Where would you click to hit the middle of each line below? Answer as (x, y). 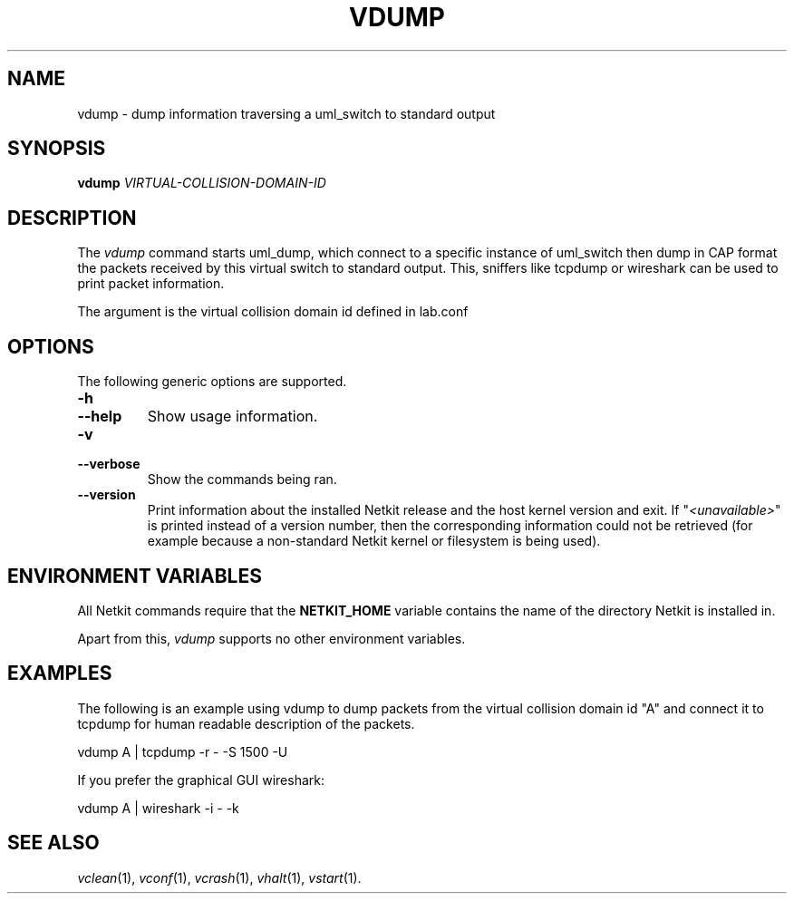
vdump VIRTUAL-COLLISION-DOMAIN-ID (202, 183)
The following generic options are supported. (212, 382)
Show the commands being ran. (242, 480)
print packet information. (151, 284)
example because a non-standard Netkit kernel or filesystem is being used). (374, 541)
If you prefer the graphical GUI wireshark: (201, 780)
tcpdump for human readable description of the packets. (246, 723)
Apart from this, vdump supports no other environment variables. (271, 638)
